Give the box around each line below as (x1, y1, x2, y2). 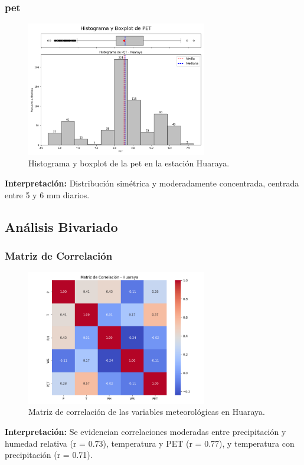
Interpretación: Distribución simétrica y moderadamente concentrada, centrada (5, 177, 299, 189)
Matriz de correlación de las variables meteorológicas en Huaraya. (28, 405, 265, 418)
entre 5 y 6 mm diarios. (5, 188, 90, 201)
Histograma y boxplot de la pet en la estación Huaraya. (28, 157, 230, 169)
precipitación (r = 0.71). (5, 448, 93, 461)
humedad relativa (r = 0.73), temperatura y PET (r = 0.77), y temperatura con (5, 437, 295, 449)
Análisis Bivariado (5, 217, 118, 235)
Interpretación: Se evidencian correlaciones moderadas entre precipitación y (5, 425, 286, 437)
